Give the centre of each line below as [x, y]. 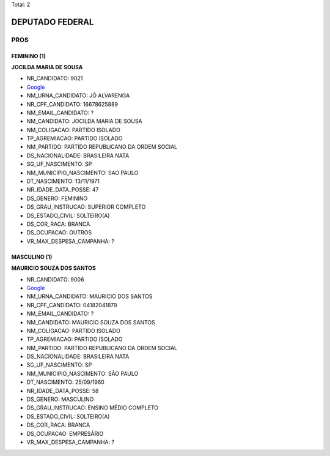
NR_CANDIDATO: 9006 [55, 279]
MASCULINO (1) [32, 256]
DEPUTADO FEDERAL [53, 22]
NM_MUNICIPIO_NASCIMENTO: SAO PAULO [82, 173]
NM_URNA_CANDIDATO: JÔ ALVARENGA [78, 95]
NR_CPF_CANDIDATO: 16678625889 [72, 104]
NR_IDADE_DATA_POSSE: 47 [63, 190]
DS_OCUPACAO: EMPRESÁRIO [65, 433]
